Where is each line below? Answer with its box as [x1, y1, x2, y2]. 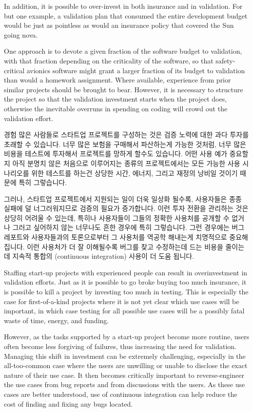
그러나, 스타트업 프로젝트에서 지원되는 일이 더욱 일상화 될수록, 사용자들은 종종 [4, 193, 242, 204]
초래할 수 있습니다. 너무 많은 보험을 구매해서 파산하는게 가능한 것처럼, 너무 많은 [4, 139, 246, 149]
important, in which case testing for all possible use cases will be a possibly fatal [4, 306, 245, 316]
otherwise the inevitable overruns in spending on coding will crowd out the [4, 103, 228, 113]
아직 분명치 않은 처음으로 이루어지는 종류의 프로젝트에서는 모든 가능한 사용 [12, 158, 240, 168]
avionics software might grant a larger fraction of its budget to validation [26, 65, 245, 75]
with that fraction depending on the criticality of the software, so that [4, 55, 214, 65]
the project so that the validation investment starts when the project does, [4, 94, 227, 104]
